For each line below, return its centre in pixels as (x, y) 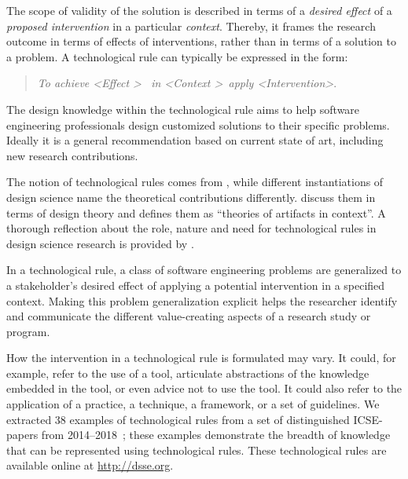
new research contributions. (72, 155)
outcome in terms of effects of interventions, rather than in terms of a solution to (201, 41)
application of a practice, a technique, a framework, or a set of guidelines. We (193, 404)
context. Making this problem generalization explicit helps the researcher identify (202, 300)
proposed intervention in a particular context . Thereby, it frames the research (191, 26)
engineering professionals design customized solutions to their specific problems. (198, 124)
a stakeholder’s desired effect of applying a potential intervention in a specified (196, 285)
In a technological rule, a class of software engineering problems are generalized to (204, 270)
